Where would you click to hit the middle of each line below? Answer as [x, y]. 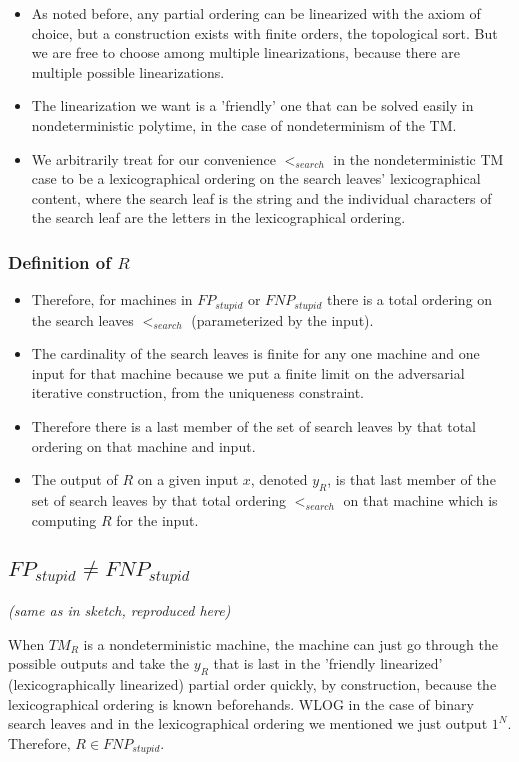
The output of [74, 479]
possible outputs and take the [99, 663]
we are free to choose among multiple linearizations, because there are [245, 52]
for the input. [157, 519]
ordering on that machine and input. [143, 445]
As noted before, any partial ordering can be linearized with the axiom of [256, 13]
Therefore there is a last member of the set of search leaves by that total [254, 425]
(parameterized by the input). [282, 319]
